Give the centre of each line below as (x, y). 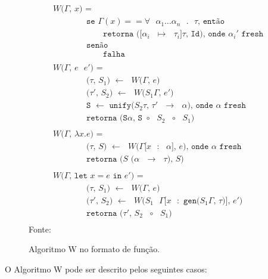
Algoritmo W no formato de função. (94, 249)
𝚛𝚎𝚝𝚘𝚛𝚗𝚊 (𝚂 (107, 118)
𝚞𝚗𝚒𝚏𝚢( (122, 106)
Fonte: (40, 229)
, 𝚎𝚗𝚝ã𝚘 (211, 22)
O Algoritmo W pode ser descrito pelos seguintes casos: (106, 269)
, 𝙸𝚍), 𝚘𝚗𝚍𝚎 (205, 34)
